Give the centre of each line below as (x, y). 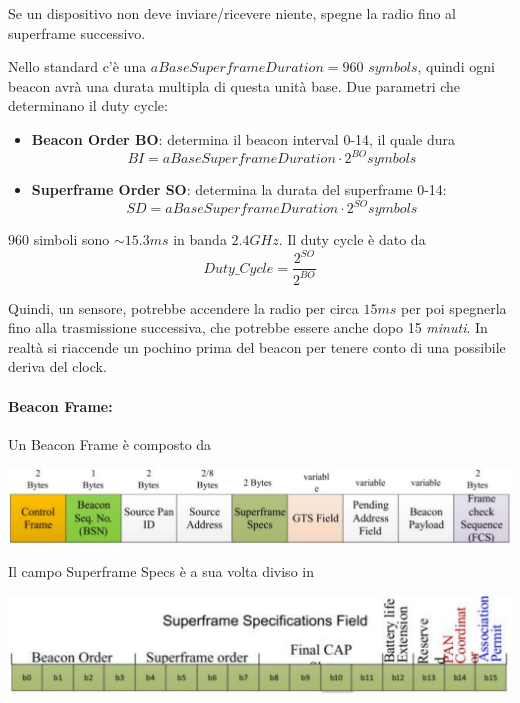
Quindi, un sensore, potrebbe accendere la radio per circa (183, 307)
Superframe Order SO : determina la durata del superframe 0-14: (239, 189)
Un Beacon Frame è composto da (110, 443)
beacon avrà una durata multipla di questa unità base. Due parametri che (234, 85)
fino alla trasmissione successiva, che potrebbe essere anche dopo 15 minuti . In (248, 327)
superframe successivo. (77, 32)
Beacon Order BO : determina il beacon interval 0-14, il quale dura (243, 138)
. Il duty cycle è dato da (352, 239)
